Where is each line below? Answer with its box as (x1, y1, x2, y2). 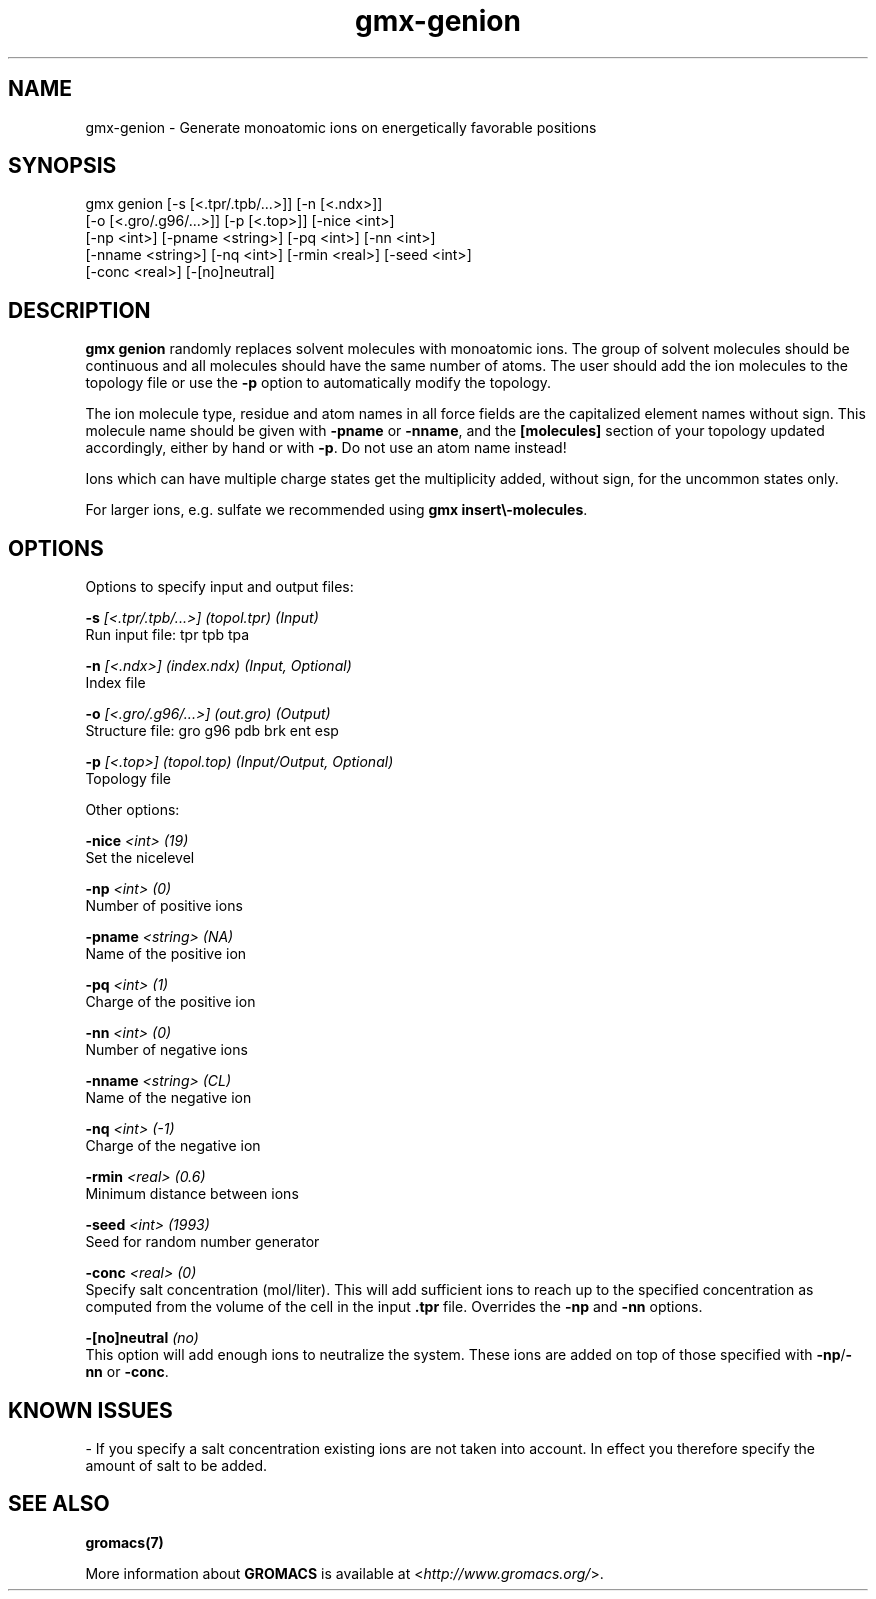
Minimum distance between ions (85, 1185, 299, 1203)
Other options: (85, 801, 180, 819)
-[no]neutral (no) (85, 1329, 199, 1347)
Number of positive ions (85, 897, 243, 915)
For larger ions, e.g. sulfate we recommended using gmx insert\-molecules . (85, 501, 588, 519)
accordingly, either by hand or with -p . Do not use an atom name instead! (85, 439, 567, 457)
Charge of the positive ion (85, 993, 256, 1011)
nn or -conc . (85, 1363, 169, 1381)
